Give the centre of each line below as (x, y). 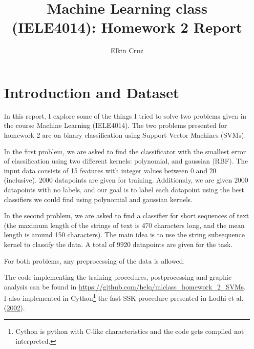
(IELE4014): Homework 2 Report (127, 27)
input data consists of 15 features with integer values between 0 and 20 (110, 170)
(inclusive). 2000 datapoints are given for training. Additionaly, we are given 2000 (126, 180)
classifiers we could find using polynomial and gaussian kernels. (98, 199)
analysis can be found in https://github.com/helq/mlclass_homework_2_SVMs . (125, 286)
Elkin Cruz (127, 51)
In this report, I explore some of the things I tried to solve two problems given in (125, 115)
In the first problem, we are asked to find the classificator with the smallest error (125, 151)
